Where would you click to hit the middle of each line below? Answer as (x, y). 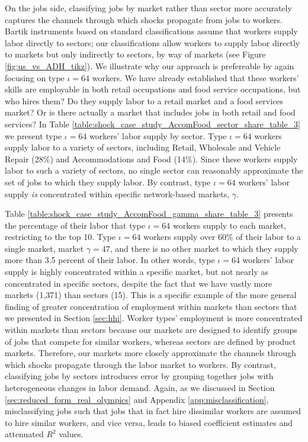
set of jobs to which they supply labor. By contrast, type (108, 182)
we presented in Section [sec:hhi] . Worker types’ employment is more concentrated (154, 318)
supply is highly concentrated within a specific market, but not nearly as (137, 272)
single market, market (44, 248)
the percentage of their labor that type (75, 225)
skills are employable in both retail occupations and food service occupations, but (153, 89)
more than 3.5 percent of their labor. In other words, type (110, 260)
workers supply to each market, (230, 225)
